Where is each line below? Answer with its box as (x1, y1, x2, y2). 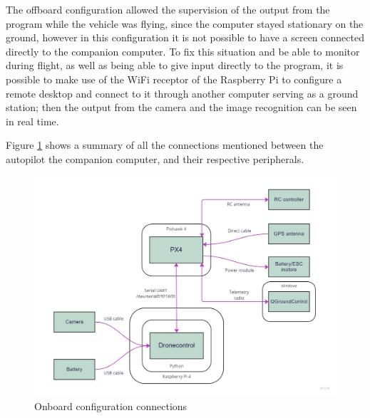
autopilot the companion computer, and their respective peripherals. (6, 151, 304, 166)
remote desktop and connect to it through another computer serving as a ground (6, 85, 359, 100)
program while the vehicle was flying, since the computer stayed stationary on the (6, 16, 364, 31)
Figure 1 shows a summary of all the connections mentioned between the (6, 137, 324, 152)
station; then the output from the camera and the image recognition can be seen (6, 100, 357, 115)
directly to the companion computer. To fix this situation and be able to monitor (6, 43, 360, 58)
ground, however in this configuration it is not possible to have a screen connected (6, 30, 364, 45)
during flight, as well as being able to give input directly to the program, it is (6, 58, 344, 73)
